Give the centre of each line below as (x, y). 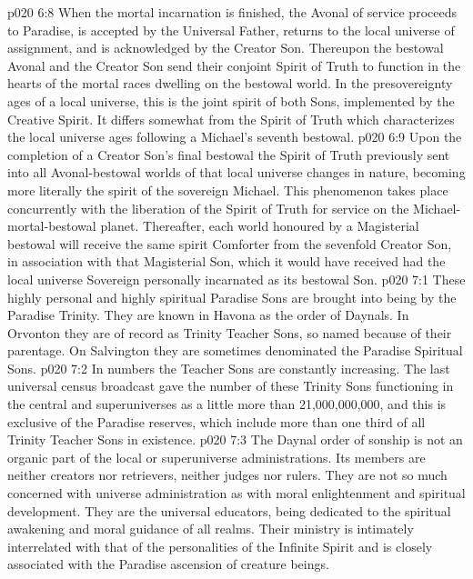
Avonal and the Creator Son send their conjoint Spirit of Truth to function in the (234, 65)
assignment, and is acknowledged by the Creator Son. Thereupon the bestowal (226, 48)
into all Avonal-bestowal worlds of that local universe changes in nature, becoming (236, 172)
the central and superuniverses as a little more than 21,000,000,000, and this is (227, 404)
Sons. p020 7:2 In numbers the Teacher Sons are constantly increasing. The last (229, 368)
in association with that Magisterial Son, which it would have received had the (226, 261)
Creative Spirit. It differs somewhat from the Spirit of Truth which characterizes (231, 119)
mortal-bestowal (52, 226)
